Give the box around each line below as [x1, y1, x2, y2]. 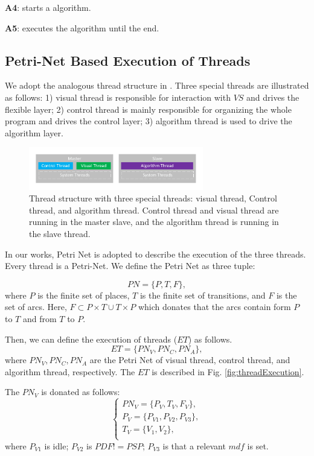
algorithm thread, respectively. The [5, 365, 135, 378]
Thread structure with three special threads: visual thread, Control [29, 192, 277, 204]
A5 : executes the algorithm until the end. [5, 21, 159, 34]
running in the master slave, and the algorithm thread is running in [29, 215, 279, 228]
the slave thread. [29, 227, 91, 240]
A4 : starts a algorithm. [5, 1, 91, 13]
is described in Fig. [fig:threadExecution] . [152, 365, 304, 378]
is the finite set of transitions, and [139, 288, 266, 301]
